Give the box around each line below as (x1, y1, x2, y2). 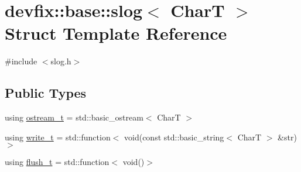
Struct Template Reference (5, 21, 227, 45)
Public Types (5, 84, 87, 102)
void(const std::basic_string (124, 130, 224, 143)
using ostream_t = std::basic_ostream (5, 111, 143, 123)
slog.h (50, 55, 71, 67)
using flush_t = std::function (5, 156, 110, 168)
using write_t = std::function (5, 130, 111, 143)
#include (5, 55, 37, 67)
